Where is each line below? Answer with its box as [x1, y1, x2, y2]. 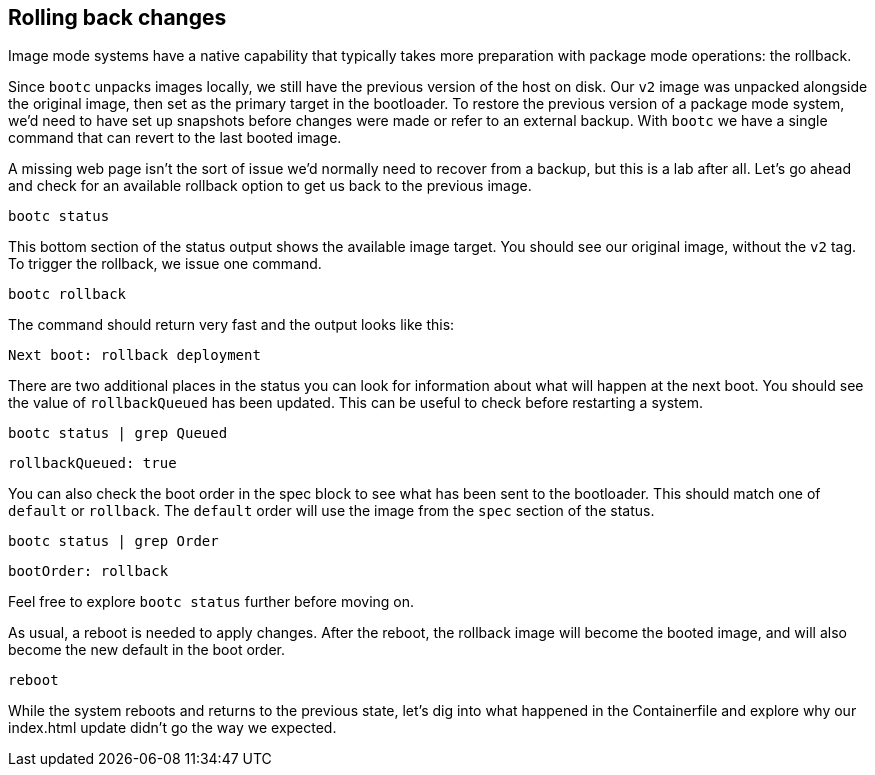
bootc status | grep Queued [8, 425, 228, 442]
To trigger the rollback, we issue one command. [8, 255, 322, 273]
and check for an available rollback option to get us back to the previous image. [8, 177, 532, 195]
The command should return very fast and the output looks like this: [8, 316, 455, 334]
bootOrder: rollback [8, 563, 169, 580]
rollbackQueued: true [8, 455, 177, 472]
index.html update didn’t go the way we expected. [8, 719, 337, 737]
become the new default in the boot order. [8, 641, 286, 659]
